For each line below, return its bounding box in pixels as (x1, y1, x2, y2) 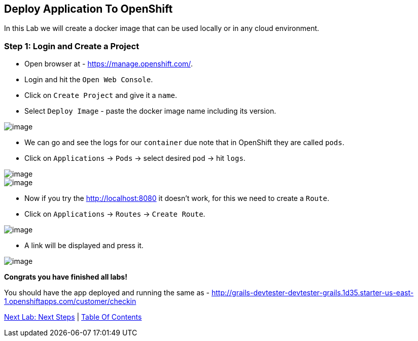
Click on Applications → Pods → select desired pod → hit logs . (24, 154, 246, 163)
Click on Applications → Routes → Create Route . (24, 210, 205, 219)
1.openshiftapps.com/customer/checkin (4, 297, 136, 306)
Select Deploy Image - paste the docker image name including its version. (24, 107, 276, 116)
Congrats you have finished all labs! (4, 272, 127, 282)
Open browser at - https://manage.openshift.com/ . (24, 59, 193, 69)
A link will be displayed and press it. (24, 241, 144, 250)
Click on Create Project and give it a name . (24, 91, 177, 100)
